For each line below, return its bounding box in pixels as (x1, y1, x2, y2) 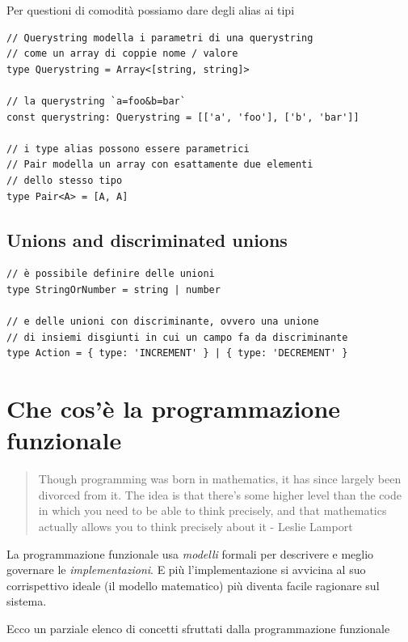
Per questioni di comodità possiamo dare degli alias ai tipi (6, 2, 295, 18)
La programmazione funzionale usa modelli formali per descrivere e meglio (6, 545, 374, 562)
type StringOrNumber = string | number (6, 283, 221, 295)
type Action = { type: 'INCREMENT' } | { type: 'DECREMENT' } (6, 347, 348, 359)
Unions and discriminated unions (6, 227, 288, 252)
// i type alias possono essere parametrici (6, 142, 250, 155)
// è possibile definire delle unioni (6, 268, 215, 280)
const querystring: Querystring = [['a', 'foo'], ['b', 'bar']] (6, 111, 360, 123)
